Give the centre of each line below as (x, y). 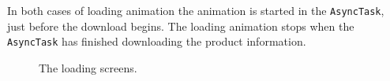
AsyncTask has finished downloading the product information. (157, 41)
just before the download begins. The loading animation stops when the (181, 26)
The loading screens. (88, 67)
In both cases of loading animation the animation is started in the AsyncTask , (196, 10)
